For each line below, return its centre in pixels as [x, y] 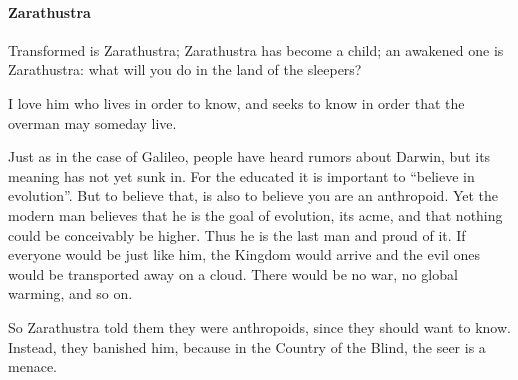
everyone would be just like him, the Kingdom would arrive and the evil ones [244, 254]
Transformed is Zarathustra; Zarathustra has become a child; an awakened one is [256, 49]
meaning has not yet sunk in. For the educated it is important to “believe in [241, 175]
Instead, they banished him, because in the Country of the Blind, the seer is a [247, 346]
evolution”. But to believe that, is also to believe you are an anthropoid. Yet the [253, 195]
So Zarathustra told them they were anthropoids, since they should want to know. [259, 326]
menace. [32, 366]
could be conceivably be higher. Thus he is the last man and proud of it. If [237, 234]
